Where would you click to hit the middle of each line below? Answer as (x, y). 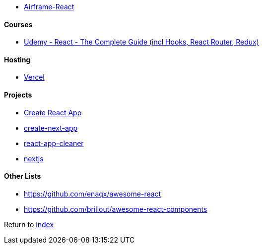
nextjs (34, 158)
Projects (18, 95)
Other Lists (23, 176)
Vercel (34, 77)
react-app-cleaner (54, 143)
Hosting (17, 59)
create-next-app (51, 128)
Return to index (29, 224)
